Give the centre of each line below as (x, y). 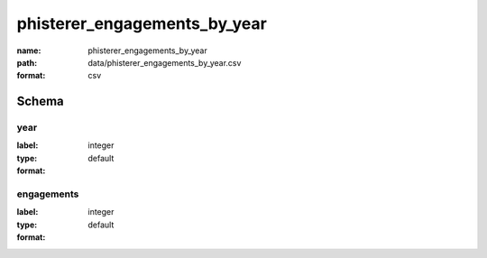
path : (27, 62)
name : (29, 51)
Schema (41, 101)
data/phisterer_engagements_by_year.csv (165, 62)
